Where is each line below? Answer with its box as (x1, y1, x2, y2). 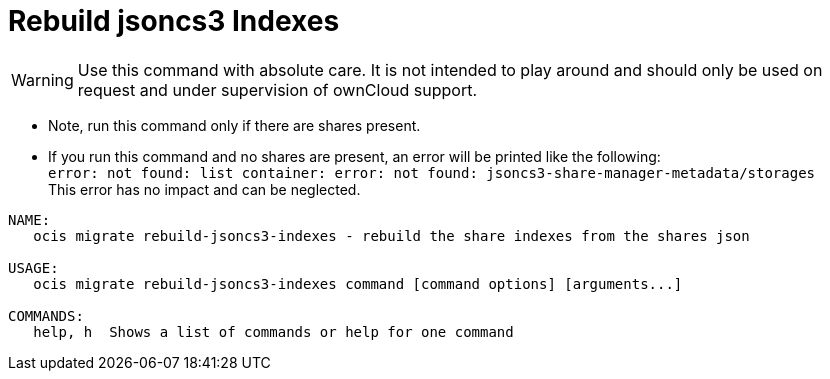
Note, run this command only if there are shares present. (48, 116, 421, 134)
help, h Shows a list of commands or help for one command (33, 323, 514, 340)
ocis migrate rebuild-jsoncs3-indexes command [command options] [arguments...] (33, 275, 683, 292)
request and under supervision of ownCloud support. (77, 79, 477, 100)
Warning (11, 69, 74, 90)
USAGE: (8, 259, 59, 276)
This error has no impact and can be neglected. (48, 180, 361, 198)
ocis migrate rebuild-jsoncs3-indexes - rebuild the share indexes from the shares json (33, 227, 750, 244)
